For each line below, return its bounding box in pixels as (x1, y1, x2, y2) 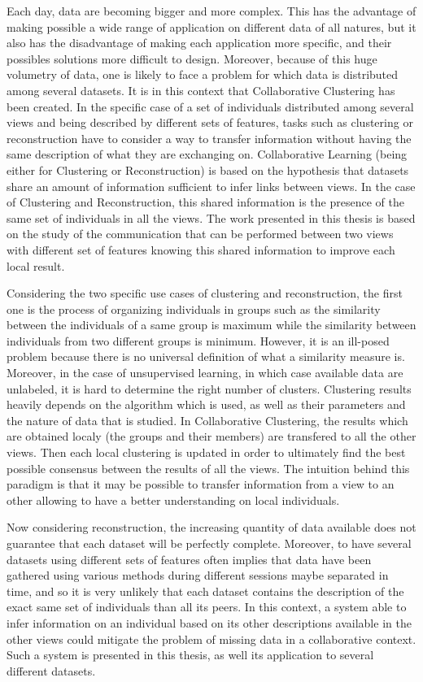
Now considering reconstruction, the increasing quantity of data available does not (7, 519, 416, 536)
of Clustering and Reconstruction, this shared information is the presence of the (7, 193, 404, 211)
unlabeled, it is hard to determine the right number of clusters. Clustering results (7, 380, 412, 397)
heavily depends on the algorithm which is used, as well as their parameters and (7, 396, 406, 413)
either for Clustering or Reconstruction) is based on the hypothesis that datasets (7, 161, 409, 178)
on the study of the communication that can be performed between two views (7, 225, 394, 242)
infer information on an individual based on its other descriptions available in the (7, 614, 412, 631)
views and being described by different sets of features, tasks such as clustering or (7, 114, 413, 131)
